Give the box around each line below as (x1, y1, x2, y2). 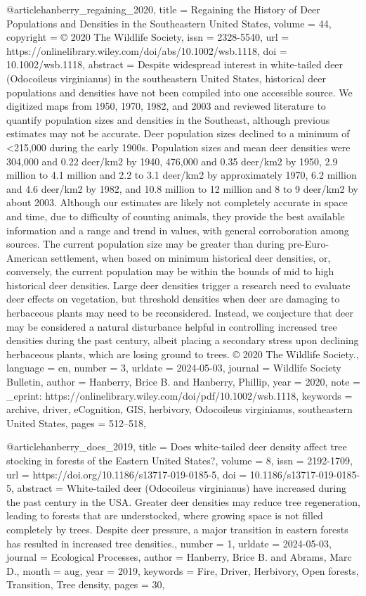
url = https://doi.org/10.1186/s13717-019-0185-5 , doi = (6, 467, 247, 481)
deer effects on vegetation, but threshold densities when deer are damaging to (6, 291, 340, 306)
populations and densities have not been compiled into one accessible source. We (6, 84, 353, 99)
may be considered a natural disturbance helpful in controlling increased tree (6, 319, 337, 334)
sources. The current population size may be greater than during (6, 236, 285, 251)
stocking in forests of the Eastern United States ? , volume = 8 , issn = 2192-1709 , (6, 453, 353, 467)
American (6, 250, 48, 265)
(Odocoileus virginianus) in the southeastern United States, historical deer (6, 70, 326, 85)
